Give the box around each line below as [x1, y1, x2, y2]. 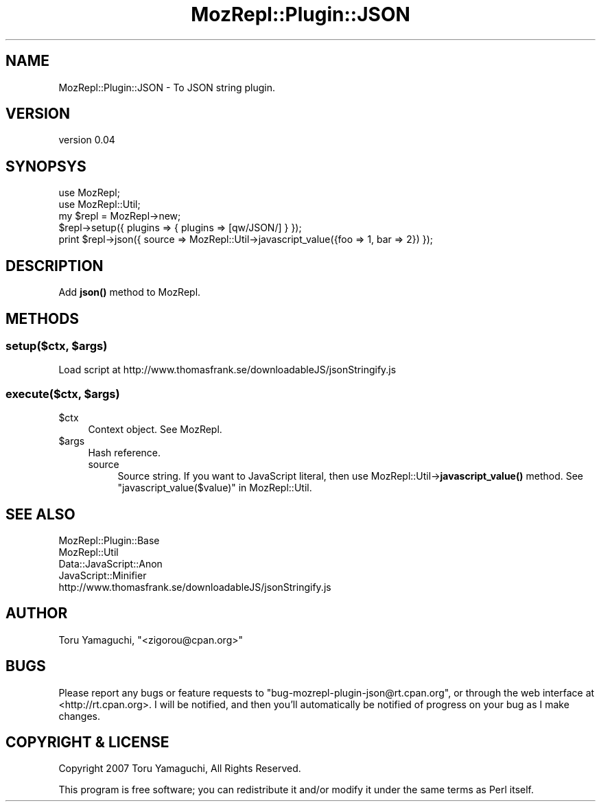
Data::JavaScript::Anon [58, 557, 163, 570]
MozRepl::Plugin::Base [58, 534, 160, 546]
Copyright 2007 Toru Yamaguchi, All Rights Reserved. [58, 762, 301, 775]
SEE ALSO [5, 505, 75, 523]
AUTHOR [5, 605, 68, 622]
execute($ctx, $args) [5, 386, 120, 401]
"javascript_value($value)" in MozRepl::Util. [117, 482, 312, 494]
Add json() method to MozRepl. [58, 286, 201, 299]
